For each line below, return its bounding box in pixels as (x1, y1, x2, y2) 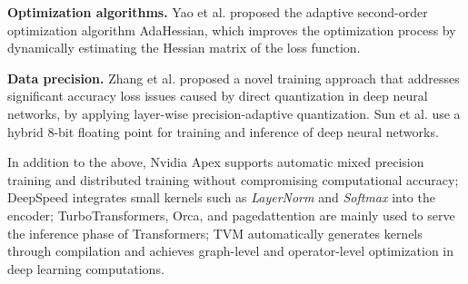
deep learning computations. (7, 259, 164, 278)
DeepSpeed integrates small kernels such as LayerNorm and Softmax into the (7, 188, 435, 207)
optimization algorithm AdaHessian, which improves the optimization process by (7, 20, 456, 39)
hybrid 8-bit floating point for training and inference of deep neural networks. (7, 122, 439, 141)
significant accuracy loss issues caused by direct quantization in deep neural (7, 86, 428, 105)
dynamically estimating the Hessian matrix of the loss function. (7, 38, 361, 57)
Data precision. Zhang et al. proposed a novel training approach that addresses (7, 68, 460, 87)
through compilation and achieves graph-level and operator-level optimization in (7, 241, 454, 260)
